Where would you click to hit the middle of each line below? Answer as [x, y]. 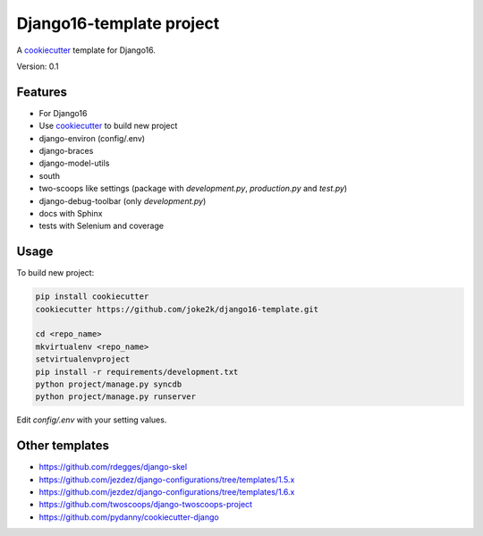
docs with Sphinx [71, 213]
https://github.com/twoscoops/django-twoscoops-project [146, 505]
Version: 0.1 [38, 66]
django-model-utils [74, 163]
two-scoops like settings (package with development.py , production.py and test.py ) [193, 189]
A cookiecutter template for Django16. [86, 50]
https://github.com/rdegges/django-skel [113, 467]
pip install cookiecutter [92, 297]
